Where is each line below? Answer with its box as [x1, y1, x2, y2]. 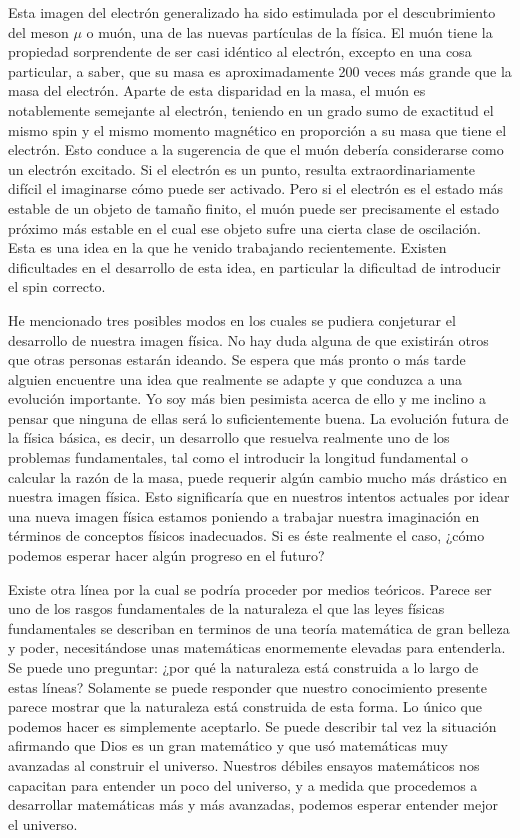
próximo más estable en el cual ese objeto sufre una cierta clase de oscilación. [8, 217, 482, 238]
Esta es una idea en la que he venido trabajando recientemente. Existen [8, 237, 447, 258]
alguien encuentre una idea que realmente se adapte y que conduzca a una [8, 368, 462, 389]
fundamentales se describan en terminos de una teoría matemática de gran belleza [8, 617, 510, 638]
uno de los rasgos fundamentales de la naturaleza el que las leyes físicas [8, 598, 445, 619]
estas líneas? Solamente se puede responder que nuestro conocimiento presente [8, 676, 487, 697]
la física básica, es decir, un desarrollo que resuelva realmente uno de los [8, 427, 450, 448]
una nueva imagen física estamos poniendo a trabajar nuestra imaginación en [8, 505, 480, 526]
